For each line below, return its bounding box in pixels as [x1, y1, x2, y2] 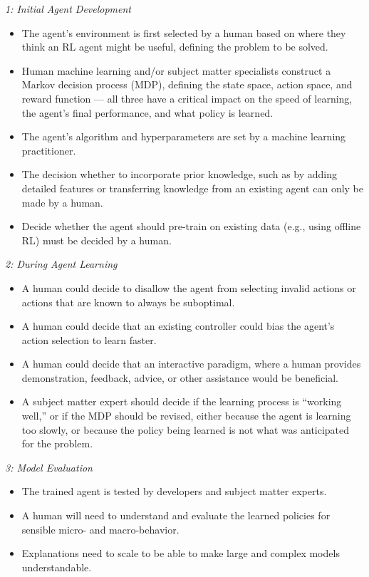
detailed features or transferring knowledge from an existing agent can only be [21, 180, 364, 195]
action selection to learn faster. [21, 332, 157, 347]
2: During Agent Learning [5, 256, 118, 271]
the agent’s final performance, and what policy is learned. [21, 105, 274, 120]
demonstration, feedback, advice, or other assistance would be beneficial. [21, 370, 338, 385]
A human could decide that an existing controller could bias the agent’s [21, 318, 335, 333]
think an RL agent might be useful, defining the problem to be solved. [21, 39, 328, 54]
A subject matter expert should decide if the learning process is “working [21, 394, 342, 409]
